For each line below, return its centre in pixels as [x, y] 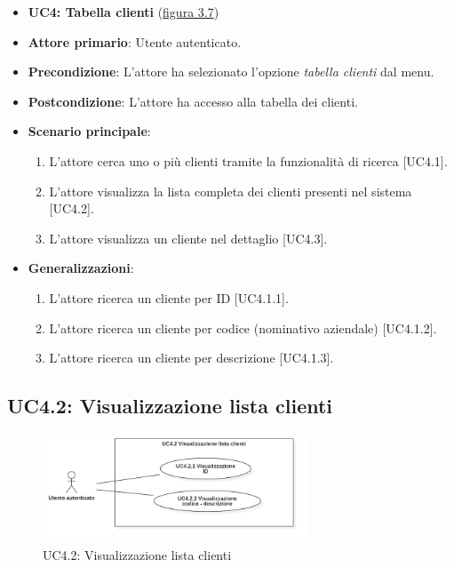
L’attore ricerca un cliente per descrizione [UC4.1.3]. [191, 358]
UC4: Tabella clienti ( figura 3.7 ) [123, 12]
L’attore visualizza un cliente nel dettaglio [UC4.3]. [188, 238]
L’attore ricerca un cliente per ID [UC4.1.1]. [169, 297]
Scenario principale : [89, 131]
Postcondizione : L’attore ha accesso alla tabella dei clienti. [193, 101]
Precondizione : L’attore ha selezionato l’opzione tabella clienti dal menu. [231, 72]
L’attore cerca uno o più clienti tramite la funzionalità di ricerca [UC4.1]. [248, 160]
